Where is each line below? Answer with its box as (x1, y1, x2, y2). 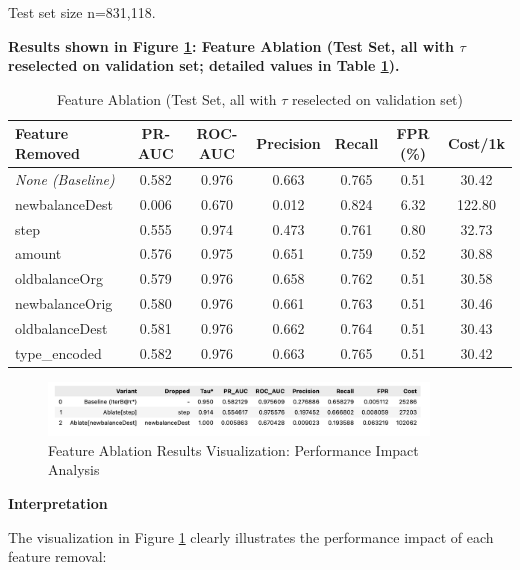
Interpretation (8, 493, 108, 513)
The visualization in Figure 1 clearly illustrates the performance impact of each (8, 526, 494, 547)
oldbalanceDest (15, 317, 108, 338)
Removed (15, 142, 80, 163)
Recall (334, 133, 379, 154)
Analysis (48, 459, 100, 480)
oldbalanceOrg (15, 268, 103, 289)
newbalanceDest (15, 193, 113, 214)
